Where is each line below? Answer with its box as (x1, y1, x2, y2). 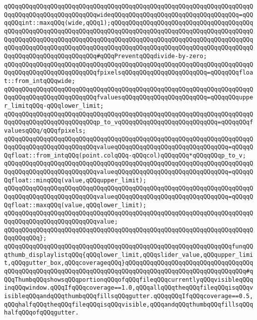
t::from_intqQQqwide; (4, 77, 76, 84)
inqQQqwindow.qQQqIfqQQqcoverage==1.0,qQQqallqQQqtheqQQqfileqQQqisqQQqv (4, 284, 254, 292)
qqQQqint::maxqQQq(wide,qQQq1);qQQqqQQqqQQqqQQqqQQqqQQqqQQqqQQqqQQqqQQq (4, 19, 254, 27)
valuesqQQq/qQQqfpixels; (4, 127, 86, 134)
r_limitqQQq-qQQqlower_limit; (4, 102, 104, 109)
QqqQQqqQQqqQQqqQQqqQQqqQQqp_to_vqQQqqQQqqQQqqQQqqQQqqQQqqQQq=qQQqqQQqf (4, 119, 254, 126)
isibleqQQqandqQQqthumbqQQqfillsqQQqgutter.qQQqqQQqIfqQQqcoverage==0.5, (4, 292, 254, 300)
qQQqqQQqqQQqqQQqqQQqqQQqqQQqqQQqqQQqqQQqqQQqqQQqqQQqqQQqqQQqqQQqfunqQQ (4, 243, 254, 250)
